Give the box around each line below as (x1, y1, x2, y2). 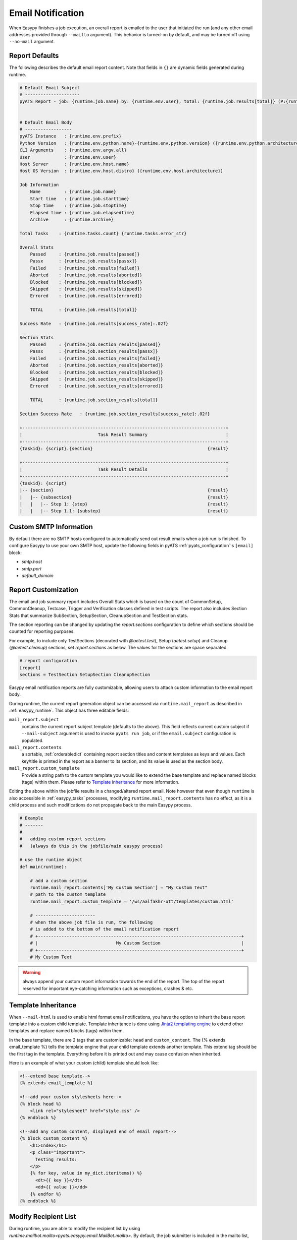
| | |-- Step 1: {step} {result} (19, 501, 229, 507)
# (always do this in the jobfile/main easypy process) (19, 843, 163, 849)
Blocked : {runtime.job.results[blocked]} (30, 279, 143, 285)
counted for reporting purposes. (9, 628, 75, 634)
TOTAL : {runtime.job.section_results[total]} (30, 397, 158, 403)
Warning (22, 969, 41, 975)
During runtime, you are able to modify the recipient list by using (9, 1226, 141, 1232)
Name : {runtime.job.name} (30, 189, 116, 194)
